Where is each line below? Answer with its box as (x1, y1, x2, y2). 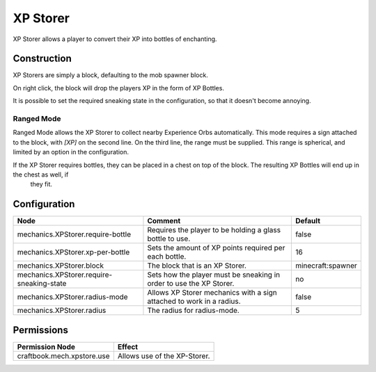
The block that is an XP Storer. (147, 261, 247, 270)
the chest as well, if (13, 170, 69, 179)
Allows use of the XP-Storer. (117, 351, 210, 361)
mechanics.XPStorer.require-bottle (17, 229, 132, 239)
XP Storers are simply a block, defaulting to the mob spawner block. (13, 71, 208, 79)
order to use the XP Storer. (147, 279, 235, 289)
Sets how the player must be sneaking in (147, 270, 281, 280)
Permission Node (17, 341, 76, 351)
